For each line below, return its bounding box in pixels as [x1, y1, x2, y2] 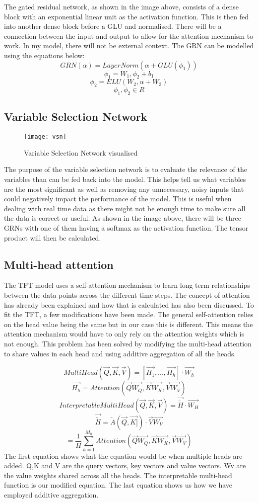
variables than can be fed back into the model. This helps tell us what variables [4, 174, 246, 184]
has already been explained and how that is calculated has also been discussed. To [4, 299, 254, 310]
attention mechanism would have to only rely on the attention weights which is [4, 329, 245, 339]
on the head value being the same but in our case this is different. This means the [4, 319, 253, 329]
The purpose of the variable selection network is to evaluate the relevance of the [4, 164, 247, 174]
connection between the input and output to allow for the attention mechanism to [4, 30, 254, 41]
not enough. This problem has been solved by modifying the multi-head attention [4, 338, 252, 348]
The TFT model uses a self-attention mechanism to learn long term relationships [4, 280, 250, 290]
